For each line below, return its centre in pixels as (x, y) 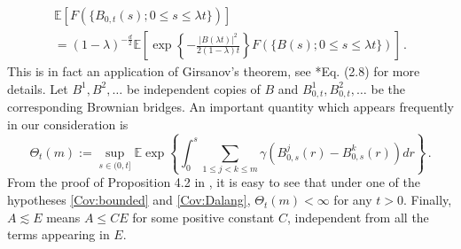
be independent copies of (193, 88)
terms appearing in (59, 234)
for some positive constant (203, 217)
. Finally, (427, 200)
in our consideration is (68, 124)
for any (353, 200)
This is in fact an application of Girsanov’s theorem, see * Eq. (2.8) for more (214, 71)
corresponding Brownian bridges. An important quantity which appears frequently (230, 107)
